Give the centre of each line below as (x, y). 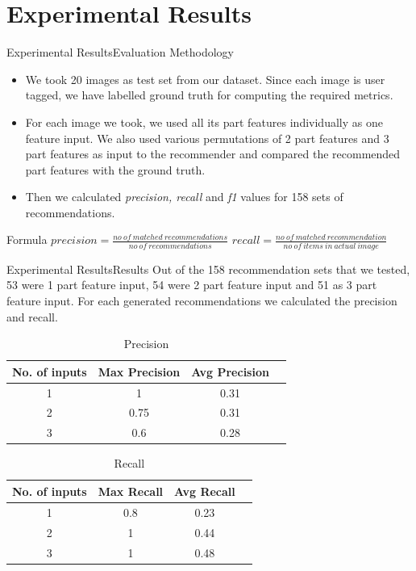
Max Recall (131, 491)
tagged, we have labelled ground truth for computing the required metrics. (209, 95)
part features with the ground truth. (115, 169)
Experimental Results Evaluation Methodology (121, 52)
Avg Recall (205, 491)
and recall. (32, 316)
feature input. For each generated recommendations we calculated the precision (202, 300)
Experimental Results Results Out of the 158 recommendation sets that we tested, (208, 269)
